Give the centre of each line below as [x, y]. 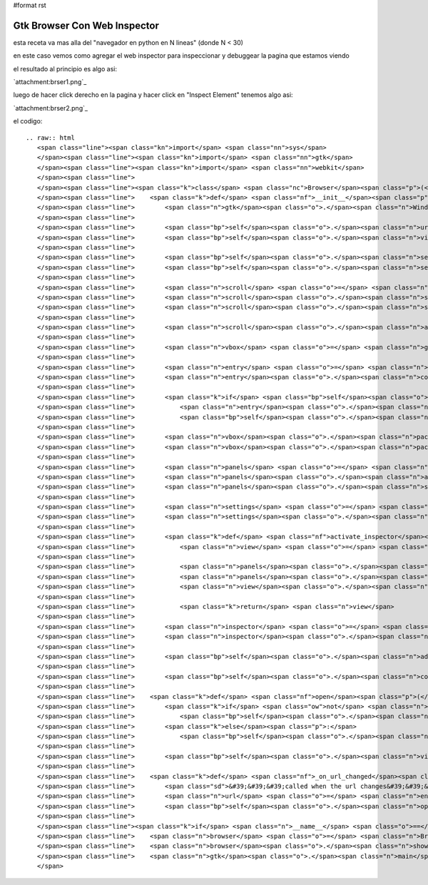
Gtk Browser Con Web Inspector [86, 25]
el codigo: [28, 121]
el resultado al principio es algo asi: [65, 68]
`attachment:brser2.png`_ [51, 108]
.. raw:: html [50, 138]
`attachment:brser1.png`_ [50, 82]
